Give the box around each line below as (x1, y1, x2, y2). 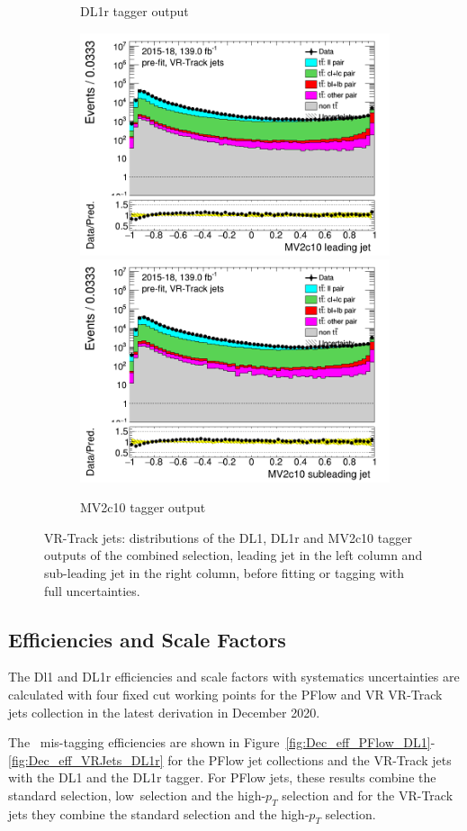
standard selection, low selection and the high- (8, 785, 266, 804)
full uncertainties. (44, 581, 140, 600)
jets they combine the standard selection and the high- (8, 804, 310, 823)
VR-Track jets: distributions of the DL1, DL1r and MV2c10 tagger (44, 528, 412, 546)
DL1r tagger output (80, 2, 189, 20)
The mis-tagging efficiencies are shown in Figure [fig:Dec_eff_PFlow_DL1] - (8, 733, 436, 752)
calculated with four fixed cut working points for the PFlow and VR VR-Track (8, 684, 443, 703)
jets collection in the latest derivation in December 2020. (8, 702, 320, 721)
